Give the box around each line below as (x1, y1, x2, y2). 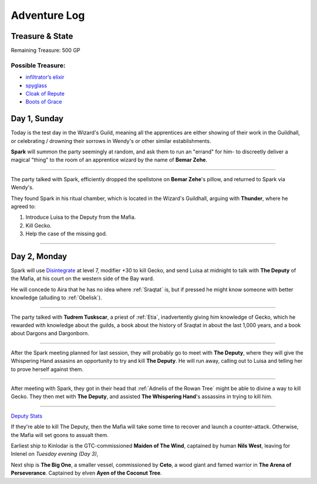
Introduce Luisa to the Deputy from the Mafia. (25, 213, 136, 221)
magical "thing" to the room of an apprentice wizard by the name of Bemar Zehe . (11, 156, 208, 163)
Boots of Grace (25, 98, 62, 105)
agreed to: (11, 203, 36, 210)
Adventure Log (11, 9, 85, 22)
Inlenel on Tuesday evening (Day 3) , (11, 450, 99, 458)
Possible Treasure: (11, 61, 66, 69)
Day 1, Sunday (11, 114, 64, 123)
